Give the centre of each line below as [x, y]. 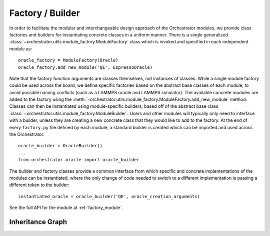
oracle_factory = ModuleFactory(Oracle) [68, 60]
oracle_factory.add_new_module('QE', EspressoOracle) [85, 67]
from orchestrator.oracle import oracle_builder [79, 160]
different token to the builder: [39, 185]
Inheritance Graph [38, 222]
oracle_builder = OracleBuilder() [60, 146]
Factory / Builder [44, 13]
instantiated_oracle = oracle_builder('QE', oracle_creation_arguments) [109, 196]
